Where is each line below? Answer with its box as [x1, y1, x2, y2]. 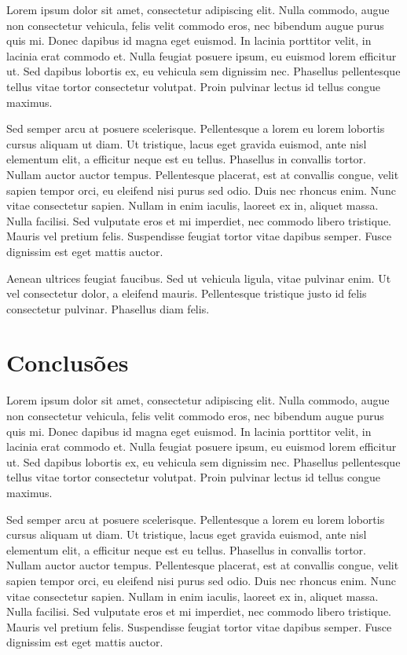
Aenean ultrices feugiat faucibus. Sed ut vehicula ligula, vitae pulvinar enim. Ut [6, 269, 391, 286]
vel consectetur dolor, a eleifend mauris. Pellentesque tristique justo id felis [6, 285, 367, 302]
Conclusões [6, 346, 129, 379]
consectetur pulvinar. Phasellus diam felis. [6, 300, 210, 317]
